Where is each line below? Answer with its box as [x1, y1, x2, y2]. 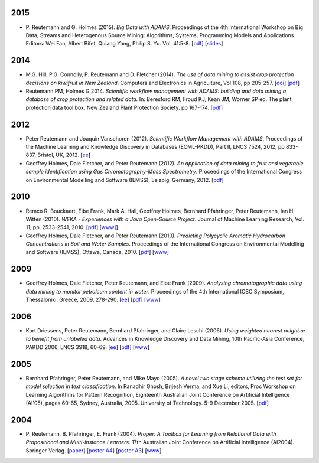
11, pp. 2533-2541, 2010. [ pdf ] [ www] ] [25, 224, 118, 231]
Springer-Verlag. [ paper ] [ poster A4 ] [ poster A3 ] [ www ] [25, 446, 162, 454]
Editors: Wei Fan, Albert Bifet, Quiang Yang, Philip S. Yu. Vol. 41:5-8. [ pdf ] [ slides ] [25, 40, 223, 47]
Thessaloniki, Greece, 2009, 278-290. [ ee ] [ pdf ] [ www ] [25, 296, 161, 304]
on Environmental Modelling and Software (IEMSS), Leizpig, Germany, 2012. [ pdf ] [25, 176, 224, 183]
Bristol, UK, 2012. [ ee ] [37, 151, 91, 159]
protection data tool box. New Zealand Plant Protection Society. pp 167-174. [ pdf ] [25, 104, 223, 111]
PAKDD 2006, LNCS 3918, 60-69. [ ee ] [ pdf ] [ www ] [25, 343, 150, 351]
